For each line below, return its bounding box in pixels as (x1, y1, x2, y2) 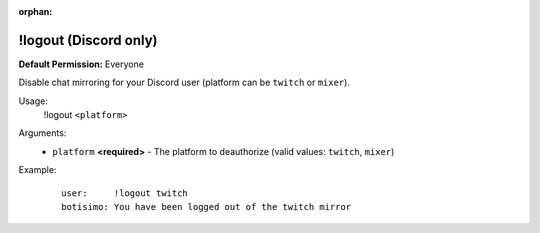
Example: (18, 164, 57, 176)
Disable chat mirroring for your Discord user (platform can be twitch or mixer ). (18, 76, 350, 89)
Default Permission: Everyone (18, 58, 145, 70)
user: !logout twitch (61, 187, 189, 199)
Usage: (18, 95, 49, 107)
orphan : (18, 6, 53, 17)
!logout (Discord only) (18, 31, 158, 49)
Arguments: (18, 127, 67, 139)
